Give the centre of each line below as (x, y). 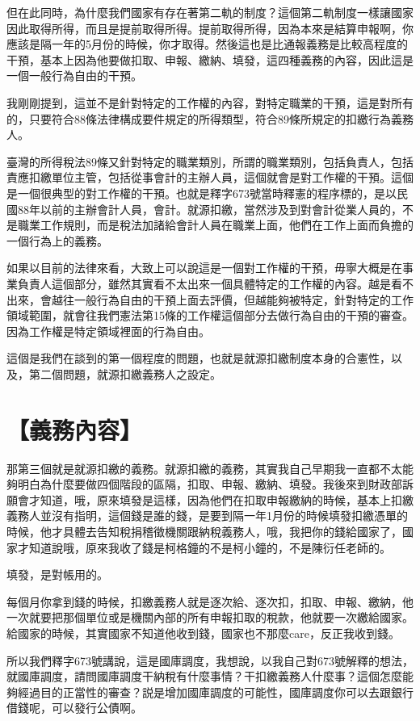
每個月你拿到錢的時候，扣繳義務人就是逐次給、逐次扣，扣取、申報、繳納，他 (210, 601)
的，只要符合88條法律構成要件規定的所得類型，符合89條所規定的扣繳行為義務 (210, 118)
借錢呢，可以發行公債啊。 (74, 708)
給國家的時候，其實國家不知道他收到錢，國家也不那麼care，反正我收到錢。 (203, 633)
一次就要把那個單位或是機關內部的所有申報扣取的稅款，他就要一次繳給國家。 (210, 617)
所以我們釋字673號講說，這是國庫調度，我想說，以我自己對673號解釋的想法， (210, 660)
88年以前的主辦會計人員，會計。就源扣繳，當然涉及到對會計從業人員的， (210, 209)
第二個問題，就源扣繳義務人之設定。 (125, 373)
